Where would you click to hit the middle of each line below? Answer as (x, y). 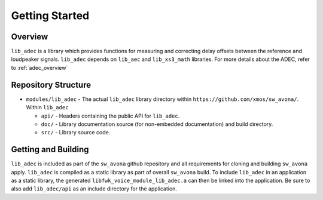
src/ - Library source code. (76, 133)
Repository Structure (51, 84)
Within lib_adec (47, 107)
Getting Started (50, 16)
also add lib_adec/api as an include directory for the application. (94, 189)
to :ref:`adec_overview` (39, 67)
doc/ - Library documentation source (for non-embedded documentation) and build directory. (157, 124)
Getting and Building (50, 150)
